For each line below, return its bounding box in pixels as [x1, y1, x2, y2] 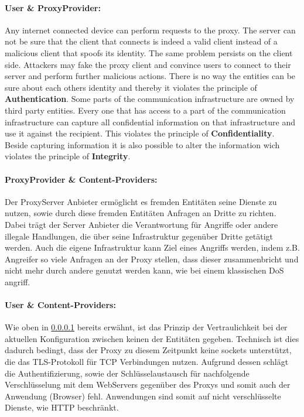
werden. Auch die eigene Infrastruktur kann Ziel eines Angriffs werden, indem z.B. [5, 241, 300, 254]
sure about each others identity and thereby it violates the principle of [5, 81, 257, 93]
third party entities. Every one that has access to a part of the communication [5, 104, 286, 116]
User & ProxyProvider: [5, 1, 101, 13]
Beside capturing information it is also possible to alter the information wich [5, 138, 280, 151]
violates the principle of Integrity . [5, 150, 131, 162]
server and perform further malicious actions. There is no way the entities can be [5, 70, 296, 82]
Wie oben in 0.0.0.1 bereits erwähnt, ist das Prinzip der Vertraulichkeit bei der [5, 321, 288, 333]
